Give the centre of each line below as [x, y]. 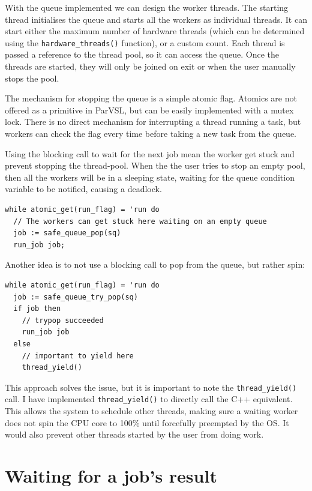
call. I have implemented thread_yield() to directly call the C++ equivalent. [149, 399]
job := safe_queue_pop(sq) [67, 233]
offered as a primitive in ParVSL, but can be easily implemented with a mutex [149, 110]
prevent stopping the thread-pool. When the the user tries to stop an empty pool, [155, 165]
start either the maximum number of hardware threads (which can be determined [155, 31]
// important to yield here [78, 356]
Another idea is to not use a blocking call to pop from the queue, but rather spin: [155, 264]
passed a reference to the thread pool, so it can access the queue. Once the [142, 54]
